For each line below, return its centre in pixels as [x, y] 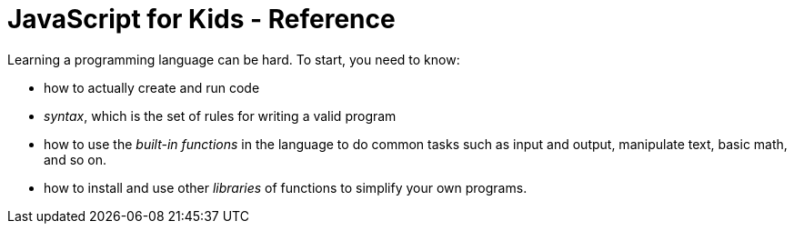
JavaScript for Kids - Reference [201, 19]
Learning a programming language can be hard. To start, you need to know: [234, 59]
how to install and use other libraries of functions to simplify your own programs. [286, 187]
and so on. [75, 159]
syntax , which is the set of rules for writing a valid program [220, 115]
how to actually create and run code [152, 87]
